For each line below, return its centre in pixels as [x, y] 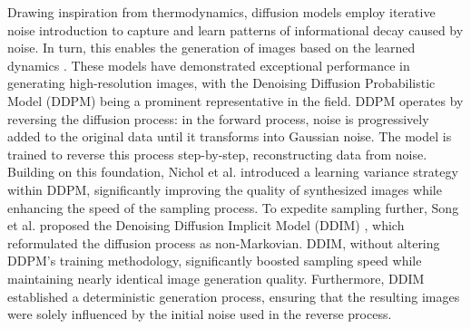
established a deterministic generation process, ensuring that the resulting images [234, 296]
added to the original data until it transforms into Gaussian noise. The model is [230, 136]
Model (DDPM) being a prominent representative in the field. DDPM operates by [235, 100]
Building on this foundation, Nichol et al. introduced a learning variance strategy [233, 172]
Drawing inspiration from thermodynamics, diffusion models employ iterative [221, 12]
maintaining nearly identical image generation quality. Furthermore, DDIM [216, 278]
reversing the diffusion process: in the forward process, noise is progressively [218, 118]
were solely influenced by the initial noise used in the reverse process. [200, 314]
